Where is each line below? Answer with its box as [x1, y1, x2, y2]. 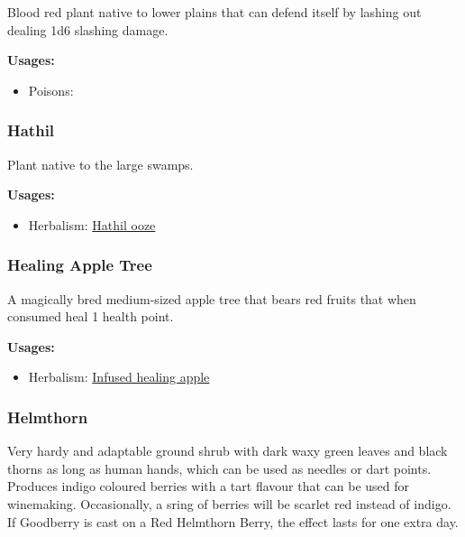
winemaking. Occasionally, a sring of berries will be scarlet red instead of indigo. [7, 494, 451, 513]
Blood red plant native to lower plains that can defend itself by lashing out [7, 3, 422, 21]
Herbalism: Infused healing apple [28, 367, 210, 386]
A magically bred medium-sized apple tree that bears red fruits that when [7, 289, 416, 308]
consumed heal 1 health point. [7, 307, 174, 326]
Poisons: [28, 80, 74, 99]
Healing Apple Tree [7, 254, 152, 276]
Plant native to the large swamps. [7, 154, 194, 173]
